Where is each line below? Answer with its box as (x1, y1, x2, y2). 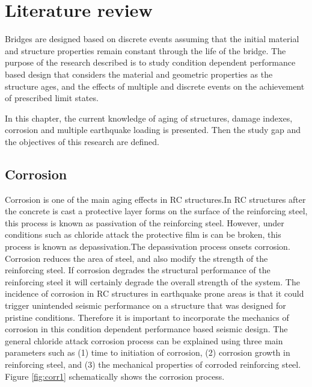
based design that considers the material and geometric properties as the (5, 67, 273, 80)
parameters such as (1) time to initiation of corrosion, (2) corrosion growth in (5, 346, 290, 359)
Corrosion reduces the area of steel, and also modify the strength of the (5, 252, 268, 264)
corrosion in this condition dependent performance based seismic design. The (5, 323, 288, 335)
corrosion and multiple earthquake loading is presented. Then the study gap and (5, 123, 301, 136)
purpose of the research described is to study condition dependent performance (5, 56, 296, 69)
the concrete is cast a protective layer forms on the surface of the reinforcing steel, (5, 205, 308, 217)
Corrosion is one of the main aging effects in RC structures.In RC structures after (5, 193, 306, 205)
